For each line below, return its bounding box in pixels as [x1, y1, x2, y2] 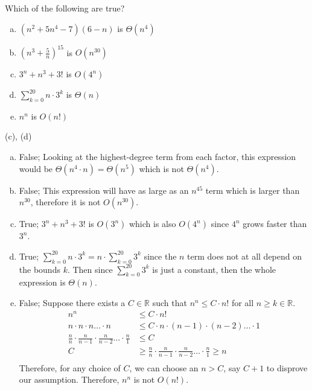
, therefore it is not [30, 196, 101, 208]
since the [144, 249, 177, 262]
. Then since [67, 263, 113, 275]
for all [231, 296, 254, 309]
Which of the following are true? [5, 2, 125, 14]
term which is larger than [205, 184, 300, 196]
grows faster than [243, 217, 307, 230]
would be [19, 162, 53, 174]
